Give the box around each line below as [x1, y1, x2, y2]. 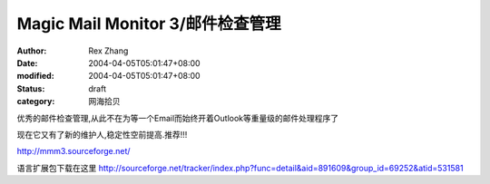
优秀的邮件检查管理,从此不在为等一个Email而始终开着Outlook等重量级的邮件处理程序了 [16, 112, 339, 123]
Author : [16, 45, 47, 56]
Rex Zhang [88, 45, 129, 56]
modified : [16, 71, 54, 82]
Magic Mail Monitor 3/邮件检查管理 [16, 14, 281, 34]
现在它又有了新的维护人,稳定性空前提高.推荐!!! [16, 129, 188, 140]
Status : [16, 82, 45, 94]
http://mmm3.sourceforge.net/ [16, 146, 131, 157]
